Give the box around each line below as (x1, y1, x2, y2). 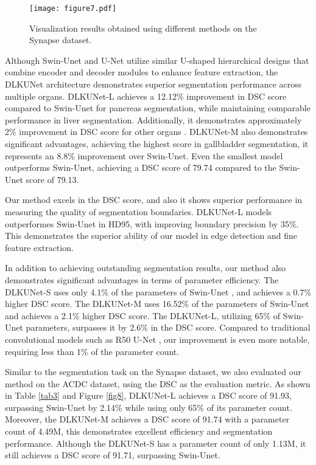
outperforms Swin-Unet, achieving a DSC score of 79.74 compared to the (5, 161, 276, 174)
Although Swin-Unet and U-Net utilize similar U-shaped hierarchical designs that (5, 53, 309, 66)
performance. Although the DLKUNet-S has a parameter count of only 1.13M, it (5, 436, 306, 449)
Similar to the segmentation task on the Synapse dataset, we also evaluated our (5, 365, 301, 378)
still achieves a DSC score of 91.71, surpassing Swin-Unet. (5, 449, 220, 461)
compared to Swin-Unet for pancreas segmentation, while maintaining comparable (5, 102, 311, 114)
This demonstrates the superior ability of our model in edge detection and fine (5, 229, 297, 242)
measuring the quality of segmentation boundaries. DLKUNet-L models (5, 205, 272, 218)
